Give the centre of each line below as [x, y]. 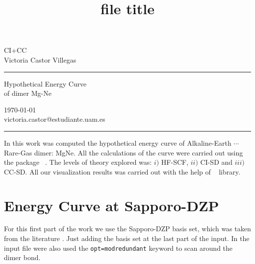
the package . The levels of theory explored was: [78, 162]
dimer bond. [22, 257]
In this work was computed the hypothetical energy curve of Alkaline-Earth [118, 143]
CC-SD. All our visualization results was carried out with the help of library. [122, 171]
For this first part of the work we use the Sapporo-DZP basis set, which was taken [127, 229]
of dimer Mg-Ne [28, 93]
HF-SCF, [175, 162]
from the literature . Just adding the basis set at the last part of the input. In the [127, 238]
